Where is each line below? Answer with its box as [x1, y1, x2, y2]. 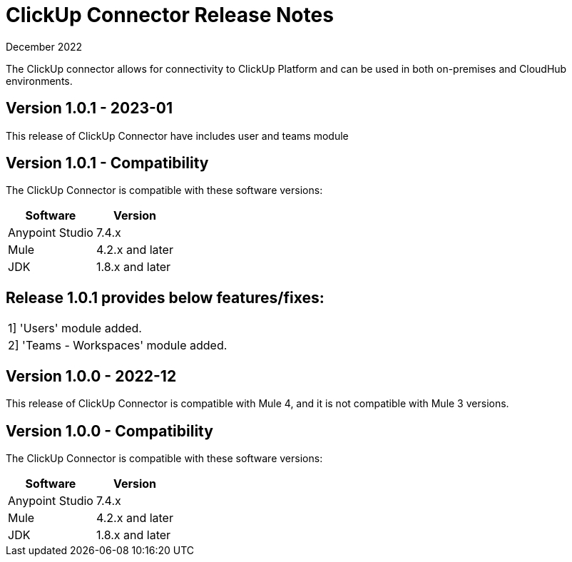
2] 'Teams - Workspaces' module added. [8, 338, 228, 353]
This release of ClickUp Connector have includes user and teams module [6, 129, 349, 142]
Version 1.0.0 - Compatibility [6, 421, 213, 440]
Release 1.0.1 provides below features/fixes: [6, 288, 325, 307]
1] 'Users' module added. [8, 321, 142, 336]
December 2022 [6, 40, 83, 53]
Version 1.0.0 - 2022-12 [6, 367, 177, 385]
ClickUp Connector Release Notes [6, 3, 334, 27]
